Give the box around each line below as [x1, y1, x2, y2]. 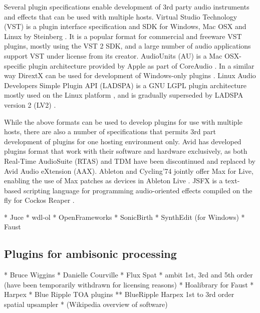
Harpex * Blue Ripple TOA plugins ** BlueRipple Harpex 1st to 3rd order [4, 289, 234, 299]
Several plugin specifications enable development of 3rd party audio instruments [4, 2, 249, 12]
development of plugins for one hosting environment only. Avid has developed [4, 136, 241, 146]
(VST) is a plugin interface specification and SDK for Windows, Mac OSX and [4, 21, 246, 32]
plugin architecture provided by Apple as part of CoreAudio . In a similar [28, 60, 254, 71]
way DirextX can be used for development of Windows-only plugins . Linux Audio [4, 70, 256, 81]
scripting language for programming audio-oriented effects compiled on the [23, 185, 252, 195]
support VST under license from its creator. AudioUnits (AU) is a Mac [4, 50, 222, 61]
